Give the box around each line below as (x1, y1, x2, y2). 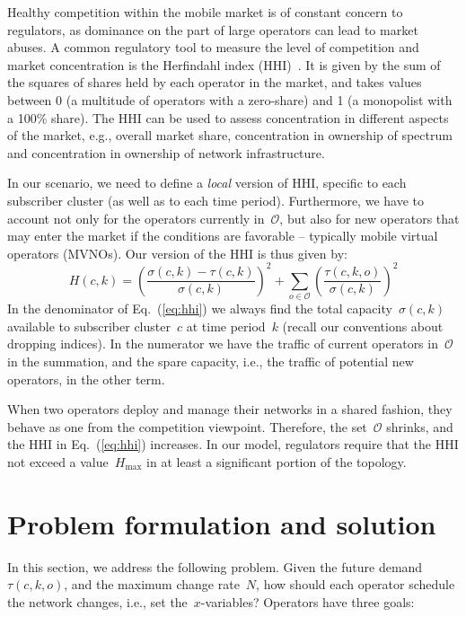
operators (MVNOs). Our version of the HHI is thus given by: (7, 243, 347, 262)
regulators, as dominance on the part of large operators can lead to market (7, 20, 418, 39)
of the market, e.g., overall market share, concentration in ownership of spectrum (7, 126, 453, 145)
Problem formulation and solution (7, 505, 436, 542)
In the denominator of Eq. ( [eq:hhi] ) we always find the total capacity (7, 299, 392, 318)
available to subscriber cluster (7, 316, 171, 335)
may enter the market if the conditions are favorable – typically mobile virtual (7, 226, 438, 245)
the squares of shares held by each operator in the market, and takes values (7, 73, 422, 92)
